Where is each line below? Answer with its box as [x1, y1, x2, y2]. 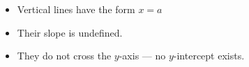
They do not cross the [17, 48, 112, 63]
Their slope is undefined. [17, 25, 123, 39]
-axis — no [119, 48, 166, 63]
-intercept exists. [173, 48, 245, 63]
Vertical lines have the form [17, 2, 135, 16]
